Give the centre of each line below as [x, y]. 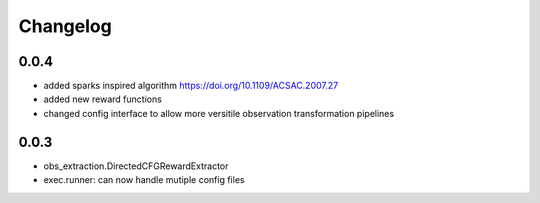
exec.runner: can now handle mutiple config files [144, 180]
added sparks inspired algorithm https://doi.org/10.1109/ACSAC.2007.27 [191, 86]
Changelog [65, 26]
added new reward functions [102, 99]
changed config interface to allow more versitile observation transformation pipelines [219, 113]
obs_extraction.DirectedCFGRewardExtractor [136, 166]
